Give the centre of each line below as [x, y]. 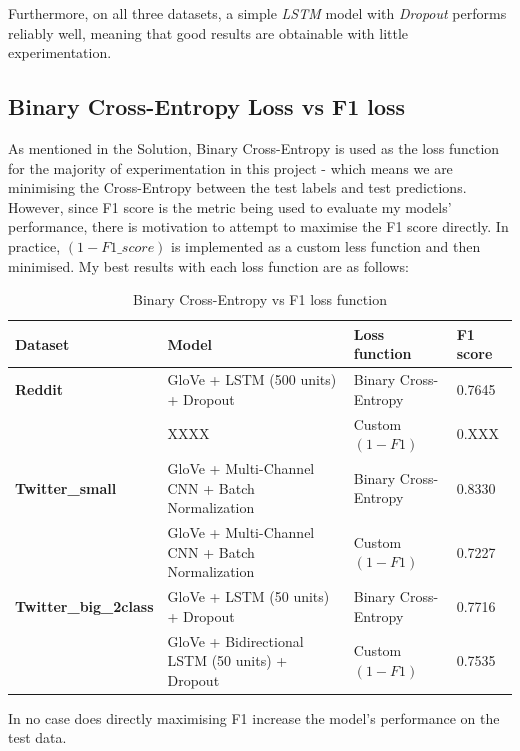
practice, [34, 245]
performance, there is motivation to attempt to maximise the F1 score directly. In [258, 226]
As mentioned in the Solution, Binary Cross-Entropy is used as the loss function [254, 147]
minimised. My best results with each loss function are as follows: [208, 265]
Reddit [39, 388]
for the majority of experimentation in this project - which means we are [230, 167]
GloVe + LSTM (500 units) [252, 379]
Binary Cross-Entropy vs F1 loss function [260, 299]
